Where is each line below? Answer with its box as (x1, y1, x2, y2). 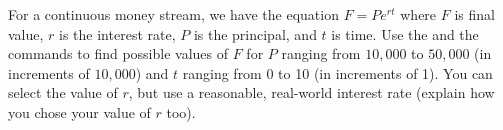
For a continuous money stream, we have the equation (8, 4, 339, 24)
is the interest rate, (59, 23, 176, 44)
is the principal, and (193, 23, 317, 44)
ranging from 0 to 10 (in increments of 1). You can (182, 62, 493, 83)
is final (454, 4, 495, 24)
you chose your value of (8, 101, 151, 122)
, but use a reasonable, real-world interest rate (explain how (128, 82, 495, 103)
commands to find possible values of (8, 43, 229, 64)
